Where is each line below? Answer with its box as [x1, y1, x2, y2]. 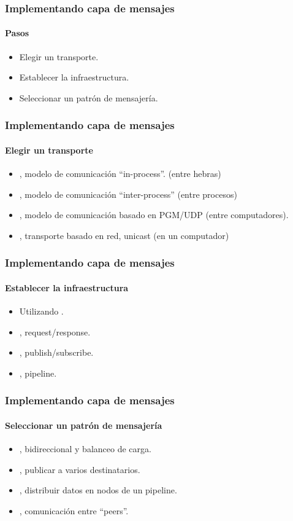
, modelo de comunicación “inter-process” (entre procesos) [19, 187, 237, 200]
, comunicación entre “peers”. [19, 504, 129, 517]
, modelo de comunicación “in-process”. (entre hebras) [19, 167, 221, 180]
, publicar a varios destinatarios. [19, 463, 140, 476]
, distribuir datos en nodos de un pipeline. [19, 484, 177, 496]
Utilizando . [19, 305, 64, 318]
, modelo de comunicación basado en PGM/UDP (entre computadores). [19, 208, 289, 221]
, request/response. [19, 325, 91, 338]
